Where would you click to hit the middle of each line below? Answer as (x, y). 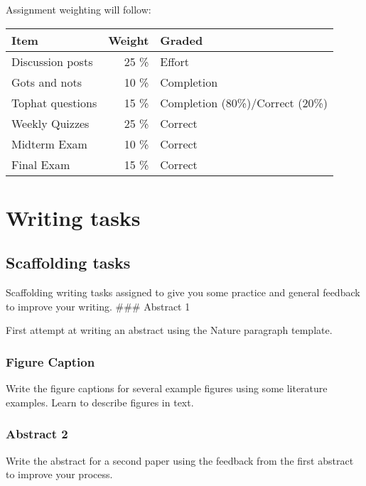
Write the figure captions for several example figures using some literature (167, 388)
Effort (175, 61)
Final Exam (41, 164)
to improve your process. (59, 474)
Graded (182, 40)
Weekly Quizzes (50, 123)
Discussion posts (52, 61)
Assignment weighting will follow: (79, 9)
